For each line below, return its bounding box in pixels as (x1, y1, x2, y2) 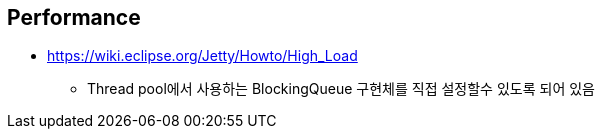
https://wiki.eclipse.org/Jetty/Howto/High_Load (47, 47, 358, 65)
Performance (7, 5, 141, 30)
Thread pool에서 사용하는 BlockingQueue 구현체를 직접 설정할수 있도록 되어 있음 (87, 80, 595, 98)
